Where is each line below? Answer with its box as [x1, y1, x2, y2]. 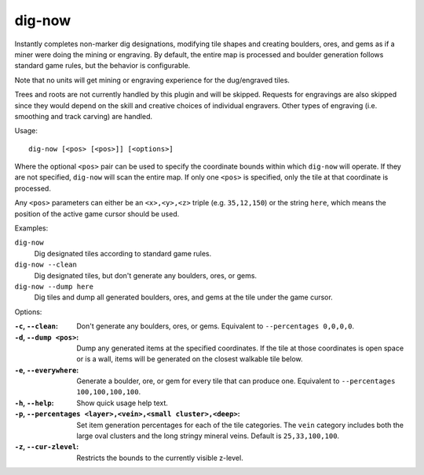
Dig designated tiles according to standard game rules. [34, 248, 212, 258]
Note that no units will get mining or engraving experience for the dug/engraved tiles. [14, 75, 291, 85]
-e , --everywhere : [14, 365, 79, 375]
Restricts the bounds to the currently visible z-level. [76, 453, 243, 462]
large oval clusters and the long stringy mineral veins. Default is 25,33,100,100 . [76, 431, 340, 441]
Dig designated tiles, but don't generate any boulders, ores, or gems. [34, 270, 258, 280]
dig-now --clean [14, 260, 78, 270]
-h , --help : [14, 398, 54, 408]
